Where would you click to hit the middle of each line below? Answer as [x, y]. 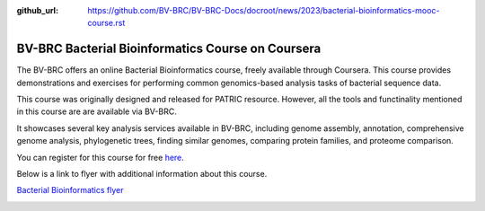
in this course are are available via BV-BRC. [97, 111]
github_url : [37, 10]
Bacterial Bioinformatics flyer [70, 190]
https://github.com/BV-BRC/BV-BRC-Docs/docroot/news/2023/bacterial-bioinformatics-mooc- [264, 10]
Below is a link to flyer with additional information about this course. [142, 174]
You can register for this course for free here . [100, 157]
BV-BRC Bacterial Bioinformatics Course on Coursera [169, 49]
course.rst [106, 23]
